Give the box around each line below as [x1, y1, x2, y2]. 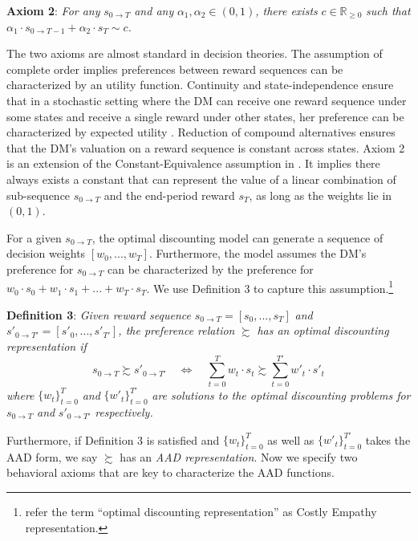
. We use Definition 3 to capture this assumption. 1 [146, 277, 394, 296]
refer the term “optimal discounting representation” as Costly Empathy [25, 503, 377, 520]
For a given [6, 229, 62, 246]
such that [366, 2, 411, 18]
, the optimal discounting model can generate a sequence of [91, 229, 384, 246]
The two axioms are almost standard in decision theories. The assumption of [6, 45, 383, 62]
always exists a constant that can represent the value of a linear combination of [6, 170, 396, 187]
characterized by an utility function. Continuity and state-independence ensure [6, 76, 394, 93]
